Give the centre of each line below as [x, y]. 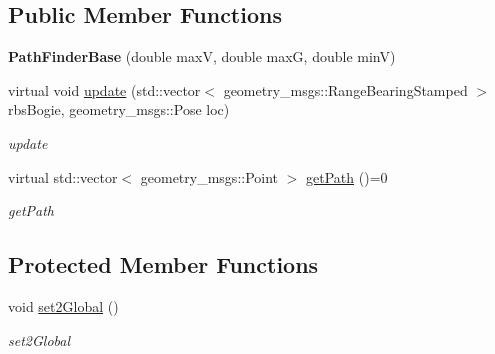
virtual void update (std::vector [104, 89]
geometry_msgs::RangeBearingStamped [345, 89]
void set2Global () [63, 305]
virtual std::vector [63, 176]
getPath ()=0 [347, 176]
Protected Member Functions [163, 264]
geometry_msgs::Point [209, 176]
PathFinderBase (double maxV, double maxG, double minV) [202, 56]
